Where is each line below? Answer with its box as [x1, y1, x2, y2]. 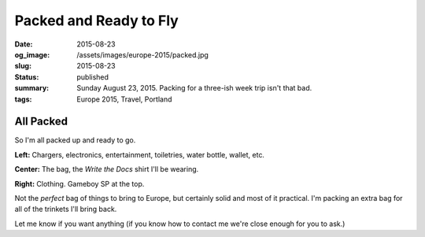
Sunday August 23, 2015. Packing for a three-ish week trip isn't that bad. [76, 83, 312, 93]
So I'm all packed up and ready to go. [14, 135, 136, 145]
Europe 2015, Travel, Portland [76, 94, 172, 104]
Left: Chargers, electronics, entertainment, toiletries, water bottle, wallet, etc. [14, 150, 265, 159]
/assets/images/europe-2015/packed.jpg [76, 50, 209, 59]
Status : [14, 72, 39, 82]
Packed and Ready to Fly [14, 12, 179, 29]
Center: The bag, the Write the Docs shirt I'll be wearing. [14, 165, 199, 174]
